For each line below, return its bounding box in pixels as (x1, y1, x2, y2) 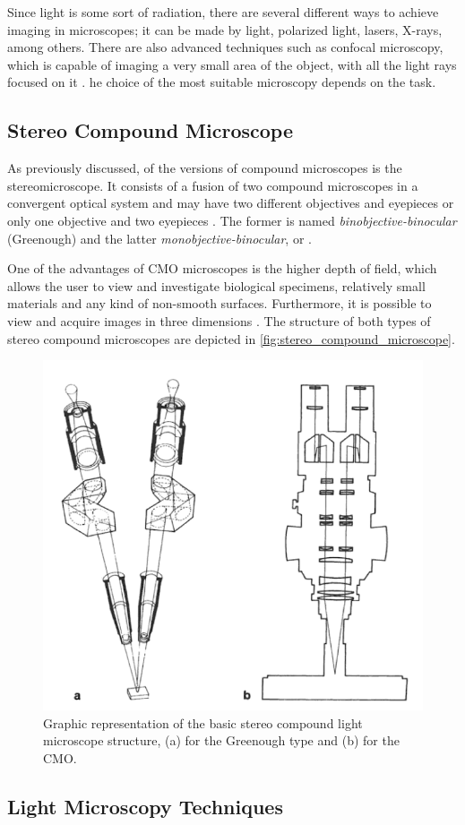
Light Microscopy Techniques (7, 792, 283, 820)
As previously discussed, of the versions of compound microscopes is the (7, 159, 402, 177)
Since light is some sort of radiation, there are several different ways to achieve (7, 3, 439, 21)
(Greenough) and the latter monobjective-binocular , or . (7, 228, 312, 247)
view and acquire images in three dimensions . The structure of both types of (7, 311, 431, 330)
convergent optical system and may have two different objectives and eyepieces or (7, 193, 454, 212)
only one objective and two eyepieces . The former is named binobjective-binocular (7, 211, 457, 229)
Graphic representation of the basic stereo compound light (43, 713, 363, 732)
